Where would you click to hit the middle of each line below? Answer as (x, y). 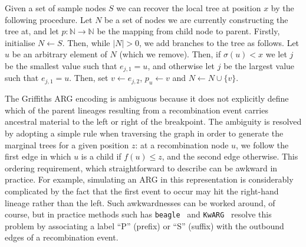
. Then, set (89, 78)
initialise (20, 42)
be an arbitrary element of (60, 54)
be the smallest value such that (61, 65)
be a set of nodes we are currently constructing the (196, 19)
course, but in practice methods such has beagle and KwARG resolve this (138, 214)
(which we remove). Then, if (170, 54)
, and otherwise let (181, 65)
